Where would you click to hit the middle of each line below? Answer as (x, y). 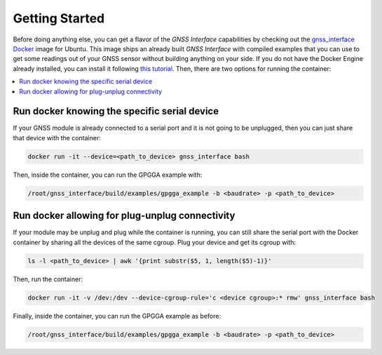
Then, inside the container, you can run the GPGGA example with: (108, 175)
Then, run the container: (48, 279)
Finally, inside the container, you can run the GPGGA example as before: (117, 316)
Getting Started (59, 18)
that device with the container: (57, 138)
